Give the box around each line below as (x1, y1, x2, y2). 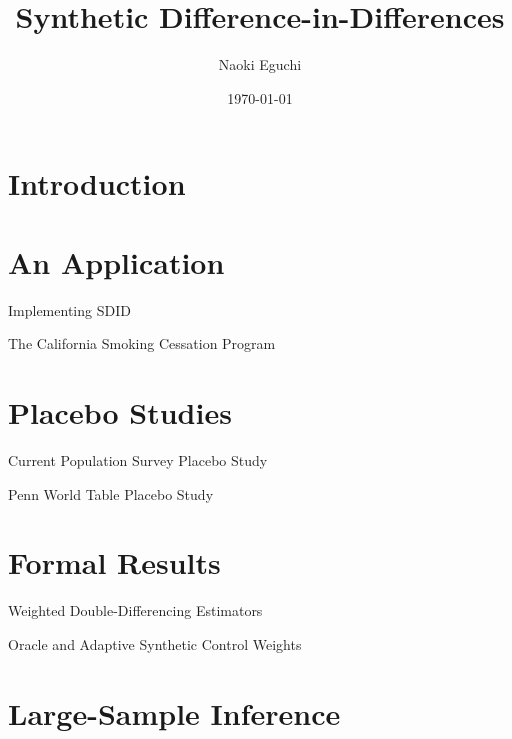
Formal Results (8, 542, 221, 583)
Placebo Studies (8, 392, 232, 432)
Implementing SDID (8, 299, 131, 320)
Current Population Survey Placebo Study (8, 449, 268, 470)
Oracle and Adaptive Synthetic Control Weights (8, 633, 302, 654)
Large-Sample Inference (8, 692, 341, 733)
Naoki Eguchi (218, 54, 302, 75)
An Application (8, 241, 225, 282)
